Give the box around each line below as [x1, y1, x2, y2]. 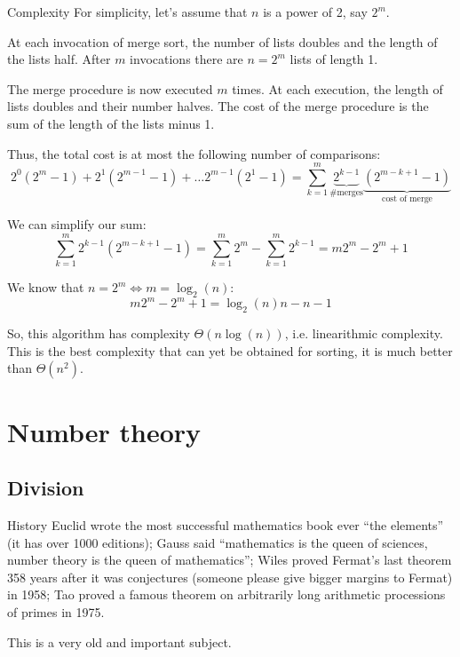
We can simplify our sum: [7, 215, 147, 234]
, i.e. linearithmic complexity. [284, 324, 443, 343]
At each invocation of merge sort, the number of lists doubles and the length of [7, 32, 438, 51]
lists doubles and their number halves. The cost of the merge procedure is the [7, 97, 429, 115]
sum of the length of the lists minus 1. [7, 114, 215, 132]
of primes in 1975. [7, 602, 105, 621]
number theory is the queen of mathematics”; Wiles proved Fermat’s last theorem [7, 550, 452, 569]
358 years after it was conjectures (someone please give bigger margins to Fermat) [7, 567, 453, 586]
